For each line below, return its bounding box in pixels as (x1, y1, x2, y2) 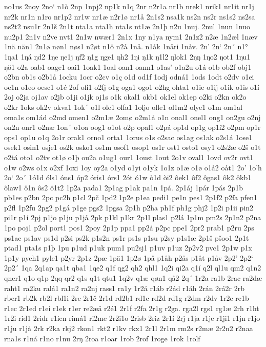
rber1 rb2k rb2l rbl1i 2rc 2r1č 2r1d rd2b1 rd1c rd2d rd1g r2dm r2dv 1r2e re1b (4, 293, 249, 303)
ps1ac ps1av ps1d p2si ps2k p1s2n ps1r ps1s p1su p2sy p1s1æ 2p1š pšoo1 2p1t (4, 232, 249, 243)
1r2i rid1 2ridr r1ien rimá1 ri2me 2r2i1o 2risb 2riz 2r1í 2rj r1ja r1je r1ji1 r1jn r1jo (4, 313, 260, 323)
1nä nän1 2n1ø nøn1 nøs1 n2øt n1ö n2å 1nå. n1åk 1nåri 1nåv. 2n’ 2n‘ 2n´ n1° (4, 41, 248, 52)
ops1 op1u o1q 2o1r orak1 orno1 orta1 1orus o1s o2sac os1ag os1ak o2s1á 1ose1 (4, 131, 253, 142)
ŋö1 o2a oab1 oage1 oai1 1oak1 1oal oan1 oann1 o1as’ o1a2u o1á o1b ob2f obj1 (4, 61, 252, 72)
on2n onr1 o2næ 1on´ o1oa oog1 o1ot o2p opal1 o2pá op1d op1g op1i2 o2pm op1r (4, 122, 261, 132)
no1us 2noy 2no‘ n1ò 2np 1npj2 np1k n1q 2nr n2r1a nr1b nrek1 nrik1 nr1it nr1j (4, 1, 254, 11)
